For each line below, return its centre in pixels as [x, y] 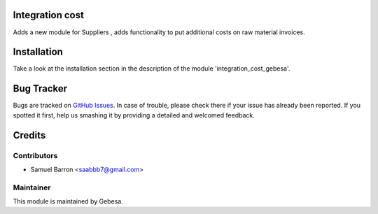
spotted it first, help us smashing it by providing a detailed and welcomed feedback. [134, 115]
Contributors [35, 155]
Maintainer [32, 187]
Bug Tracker [40, 88]
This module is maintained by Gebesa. [68, 201]
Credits [29, 135]
